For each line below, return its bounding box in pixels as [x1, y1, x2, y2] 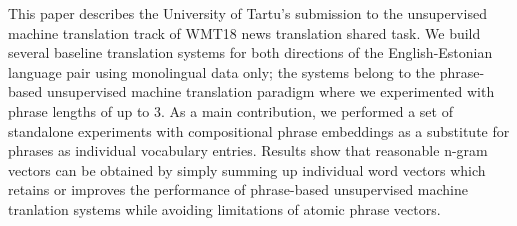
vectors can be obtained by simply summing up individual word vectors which [8, 159, 486, 180]
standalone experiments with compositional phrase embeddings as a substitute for [8, 120, 510, 141]
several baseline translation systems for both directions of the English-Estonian [8, 42, 493, 63]
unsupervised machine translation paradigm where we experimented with [46, 81, 495, 102]
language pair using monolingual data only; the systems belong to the [8, 61, 435, 82]
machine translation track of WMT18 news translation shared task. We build [8, 22, 481, 43]
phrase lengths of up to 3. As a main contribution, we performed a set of [8, 100, 453, 121]
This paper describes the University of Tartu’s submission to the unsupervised [8, 3, 487, 23]
